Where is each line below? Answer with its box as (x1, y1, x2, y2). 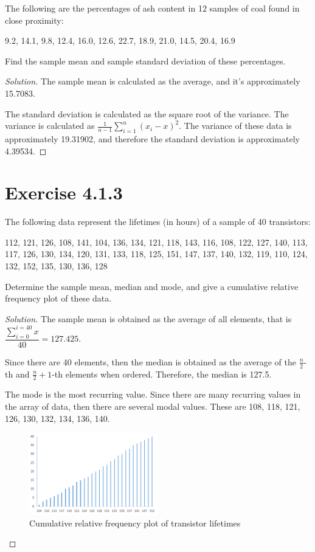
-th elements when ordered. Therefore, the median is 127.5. (52, 367, 272, 380)
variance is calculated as (5, 119, 95, 132)
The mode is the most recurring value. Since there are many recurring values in (5, 388, 301, 401)
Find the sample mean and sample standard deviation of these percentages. (5, 54, 286, 67)
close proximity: (5, 13, 64, 26)
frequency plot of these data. (5, 292, 112, 305)
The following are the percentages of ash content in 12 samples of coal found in (5, 2, 300, 14)
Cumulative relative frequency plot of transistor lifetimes (29, 516, 241, 529)
